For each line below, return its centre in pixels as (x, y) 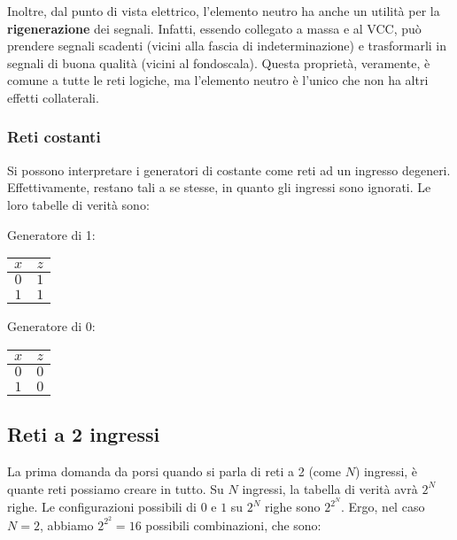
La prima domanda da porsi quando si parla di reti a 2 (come (174, 471)
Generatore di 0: (51, 326)
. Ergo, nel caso (383, 507)
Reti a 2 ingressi (84, 434)
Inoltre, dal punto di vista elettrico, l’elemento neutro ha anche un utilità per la (224, 11)
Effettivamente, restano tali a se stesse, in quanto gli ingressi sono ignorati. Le (219, 187)
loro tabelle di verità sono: (78, 204)
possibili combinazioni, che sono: (233, 525)
